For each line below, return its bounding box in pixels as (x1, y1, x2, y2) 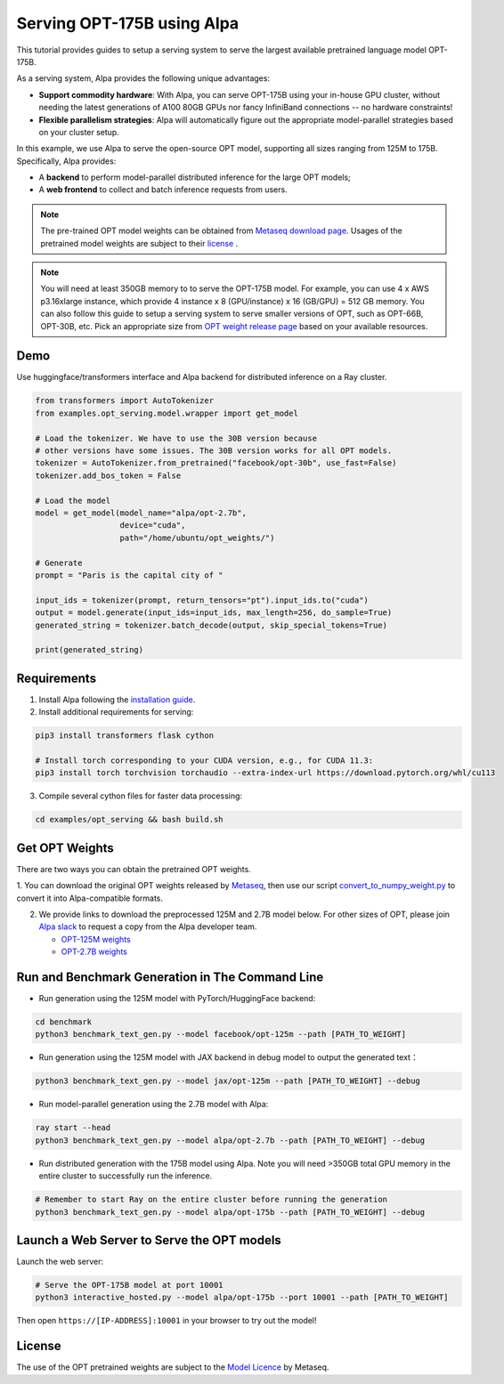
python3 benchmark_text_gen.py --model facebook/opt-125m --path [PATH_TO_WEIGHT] (35, 1029, 407, 1040)
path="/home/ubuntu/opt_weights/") (119, 532, 275, 543)
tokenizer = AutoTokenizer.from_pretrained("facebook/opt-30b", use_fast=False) (35, 458, 397, 468)
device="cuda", (119, 521, 186, 530)
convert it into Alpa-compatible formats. (16, 893, 164, 903)
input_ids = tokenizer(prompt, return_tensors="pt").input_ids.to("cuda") (35, 595, 370, 605)
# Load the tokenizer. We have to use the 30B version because (35, 433, 318, 443)
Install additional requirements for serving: (38, 707, 194, 717)
